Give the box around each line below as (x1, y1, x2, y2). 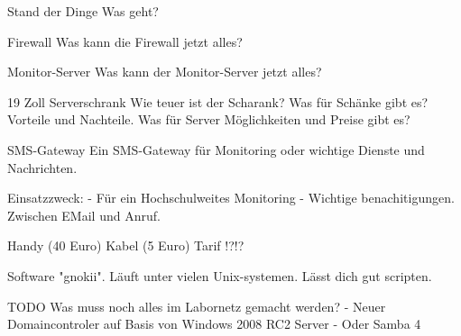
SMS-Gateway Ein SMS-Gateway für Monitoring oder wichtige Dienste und (7, 140, 425, 159)
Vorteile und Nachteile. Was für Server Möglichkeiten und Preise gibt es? (7, 110, 410, 129)
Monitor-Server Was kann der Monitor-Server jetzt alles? (7, 62, 322, 81)
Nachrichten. (7, 158, 78, 177)
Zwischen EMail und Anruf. (7, 205, 161, 224)
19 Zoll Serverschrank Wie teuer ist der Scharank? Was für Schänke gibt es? (7, 92, 429, 111)
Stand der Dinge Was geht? (7, 2, 159, 20)
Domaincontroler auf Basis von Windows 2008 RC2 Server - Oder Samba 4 (7, 314, 421, 333)
